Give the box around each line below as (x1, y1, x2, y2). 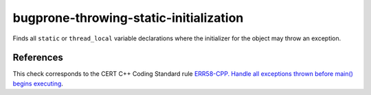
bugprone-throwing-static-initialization (12, 10, 244, 25)
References (12, 52, 63, 64)
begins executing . (12, 79, 63, 87)
